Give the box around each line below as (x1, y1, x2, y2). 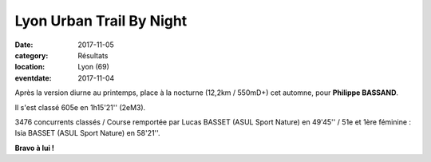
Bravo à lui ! (14, 143, 55, 152)
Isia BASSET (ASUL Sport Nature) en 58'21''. (14, 128, 160, 138)
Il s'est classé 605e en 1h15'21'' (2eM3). (14, 102, 146, 112)
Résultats (77, 50, 109, 60)
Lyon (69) (77, 62, 109, 72)
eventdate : (14, 73, 52, 83)
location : (14, 62, 45, 72)
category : (14, 50, 49, 60)
